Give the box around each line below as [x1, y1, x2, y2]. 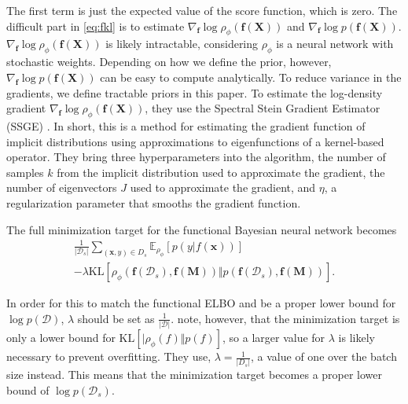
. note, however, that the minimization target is [171, 310, 400, 326]
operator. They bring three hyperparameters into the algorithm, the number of [6, 149, 386, 165]
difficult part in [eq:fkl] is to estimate [6, 17, 185, 34]
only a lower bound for [6, 329, 116, 346]
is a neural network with [276, 35, 394, 52]
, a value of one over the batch [251, 348, 397, 365]
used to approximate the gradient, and [130, 179, 316, 196]
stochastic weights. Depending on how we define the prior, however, [6, 53, 332, 70]
